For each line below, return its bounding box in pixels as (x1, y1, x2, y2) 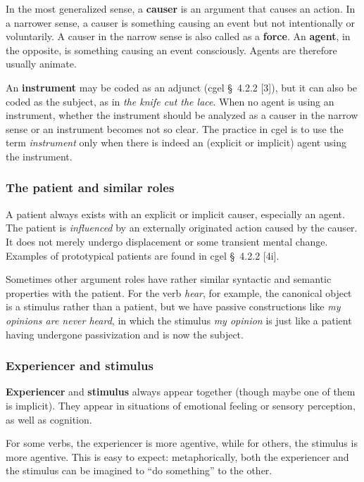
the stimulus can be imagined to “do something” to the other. (6, 463, 272, 478)
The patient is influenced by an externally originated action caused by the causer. (6, 220, 358, 235)
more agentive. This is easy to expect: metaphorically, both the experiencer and (6, 449, 349, 464)
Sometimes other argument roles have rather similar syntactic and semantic (6, 272, 332, 286)
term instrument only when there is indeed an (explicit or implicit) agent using (6, 135, 346, 150)
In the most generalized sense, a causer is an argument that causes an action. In (6, 1, 356, 15)
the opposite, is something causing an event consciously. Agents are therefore (6, 42, 337, 57)
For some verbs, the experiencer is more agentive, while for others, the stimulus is (6, 436, 358, 450)
